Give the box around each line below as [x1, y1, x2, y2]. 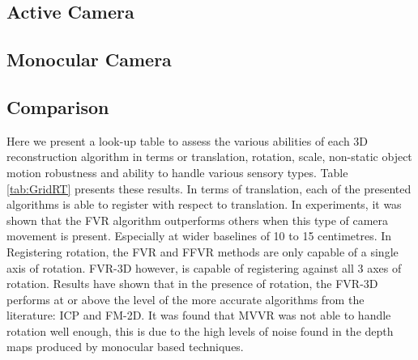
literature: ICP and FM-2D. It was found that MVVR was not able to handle [6, 307, 391, 324]
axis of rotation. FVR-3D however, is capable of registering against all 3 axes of [6, 259, 402, 276]
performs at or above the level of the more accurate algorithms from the [6, 290, 365, 307]
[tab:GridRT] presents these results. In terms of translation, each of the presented [6, 180, 412, 197]
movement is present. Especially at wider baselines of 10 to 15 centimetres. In [6, 227, 392, 244]
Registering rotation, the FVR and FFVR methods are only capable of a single [6, 243, 399, 260]
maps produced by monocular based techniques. [6, 338, 244, 355]
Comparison [6, 94, 109, 119]
